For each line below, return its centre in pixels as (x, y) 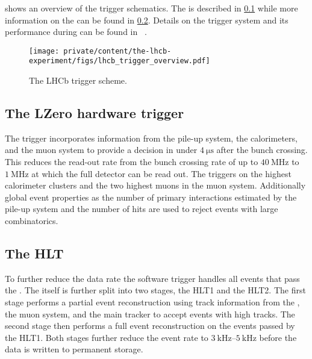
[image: (44, 51)
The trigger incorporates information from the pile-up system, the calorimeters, (151, 138)
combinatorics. (32, 221)
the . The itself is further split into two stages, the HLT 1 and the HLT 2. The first (155, 290)
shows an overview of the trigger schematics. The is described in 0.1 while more (151, 8)
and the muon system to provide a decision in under (101, 150)
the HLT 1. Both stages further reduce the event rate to (107, 337)
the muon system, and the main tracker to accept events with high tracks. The (150, 314)
